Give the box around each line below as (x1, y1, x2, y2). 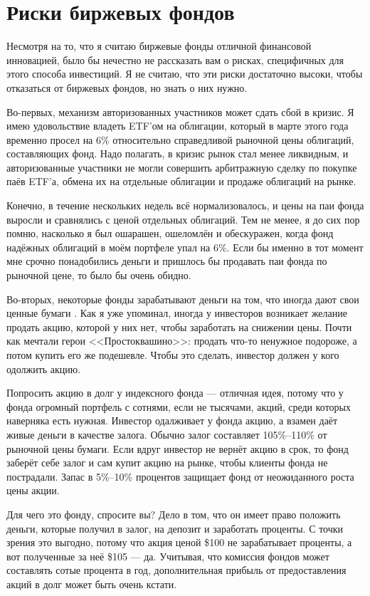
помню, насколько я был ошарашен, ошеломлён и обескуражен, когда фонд (6, 226, 334, 241)
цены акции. (6, 483, 60, 498)
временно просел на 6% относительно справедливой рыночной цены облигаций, (6, 132, 354, 147)
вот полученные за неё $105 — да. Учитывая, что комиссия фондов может (6, 548, 329, 563)
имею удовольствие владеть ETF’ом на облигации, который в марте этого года (6, 118, 349, 133)
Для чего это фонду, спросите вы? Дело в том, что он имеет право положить (6, 506, 341, 521)
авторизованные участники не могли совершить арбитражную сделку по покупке (6, 160, 357, 174)
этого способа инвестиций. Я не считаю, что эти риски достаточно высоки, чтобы (6, 66, 363, 81)
